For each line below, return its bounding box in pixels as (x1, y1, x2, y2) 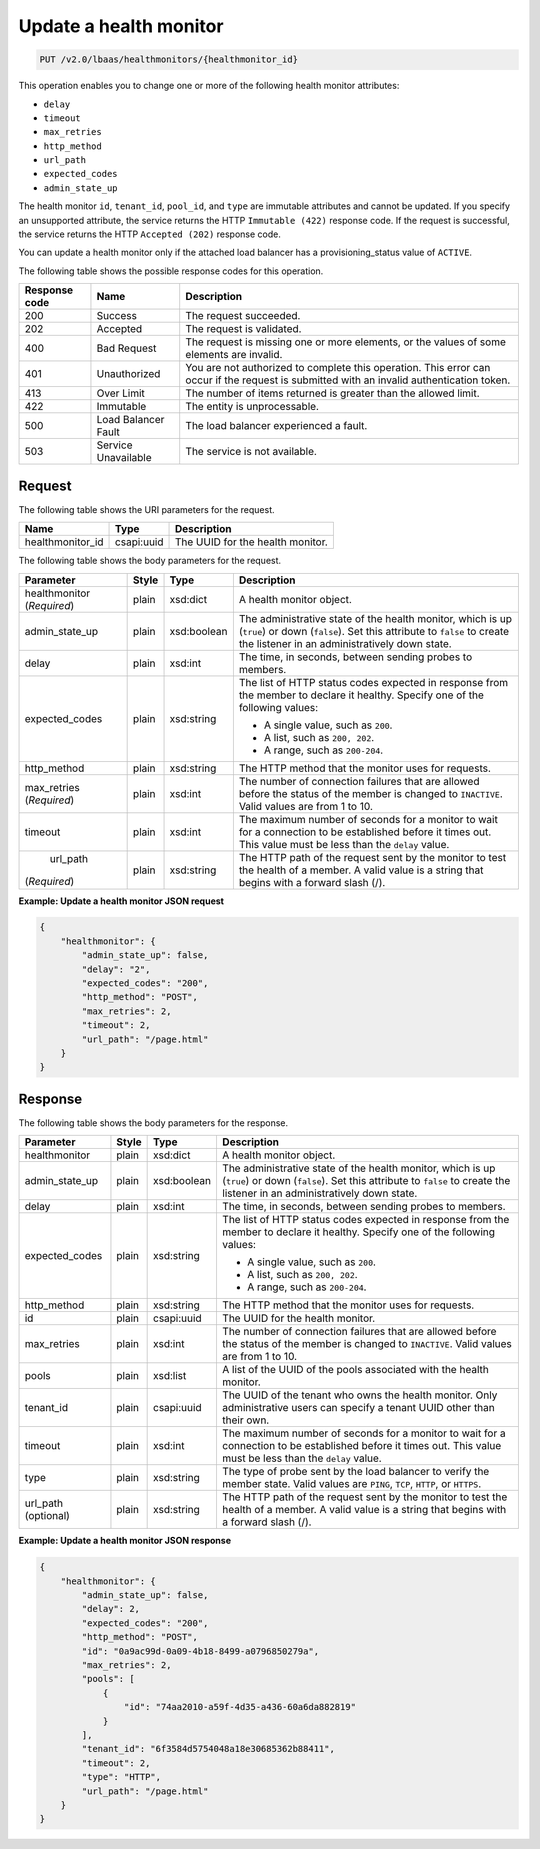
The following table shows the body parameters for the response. (18, 1116, 289, 1129)
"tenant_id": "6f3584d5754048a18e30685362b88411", (81, 1743, 335, 1755)
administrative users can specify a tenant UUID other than (221, 1401, 495, 1415)
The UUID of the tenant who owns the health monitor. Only (221, 1388, 498, 1402)
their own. (221, 1413, 270, 1427)
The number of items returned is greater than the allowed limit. (185, 386, 480, 400)
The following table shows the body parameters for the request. (18, 555, 282, 567)
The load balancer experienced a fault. (185, 419, 368, 433)
